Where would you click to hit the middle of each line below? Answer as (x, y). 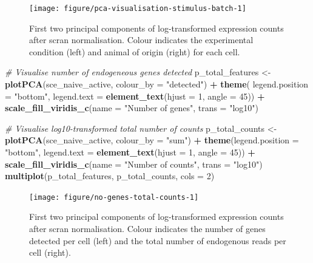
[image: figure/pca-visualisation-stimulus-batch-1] (138, 9)
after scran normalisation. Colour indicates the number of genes (147, 229)
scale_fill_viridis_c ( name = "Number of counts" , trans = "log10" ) (134, 164)
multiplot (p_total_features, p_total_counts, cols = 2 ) (110, 176)
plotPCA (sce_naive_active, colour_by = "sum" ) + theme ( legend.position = (152, 140)
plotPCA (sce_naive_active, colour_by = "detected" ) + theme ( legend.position (157, 84)
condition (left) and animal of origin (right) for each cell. (135, 51)
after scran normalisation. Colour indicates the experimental (141, 40)
